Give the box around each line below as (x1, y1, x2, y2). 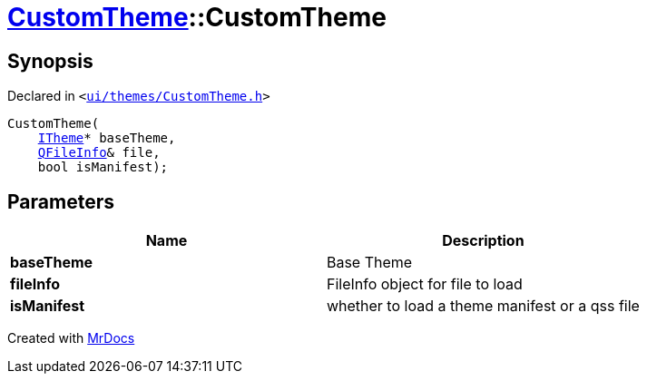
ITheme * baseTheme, (37, 131, 176, 146)
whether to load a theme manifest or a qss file (326, 297, 640, 316)
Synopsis (7, 49, 93, 73)
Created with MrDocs (7, 330, 135, 347)
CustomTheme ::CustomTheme (7, 2, 387, 33)
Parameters (7, 190, 114, 213)
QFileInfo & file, (37, 145, 161, 161)
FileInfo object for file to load (326, 275, 523, 294)
